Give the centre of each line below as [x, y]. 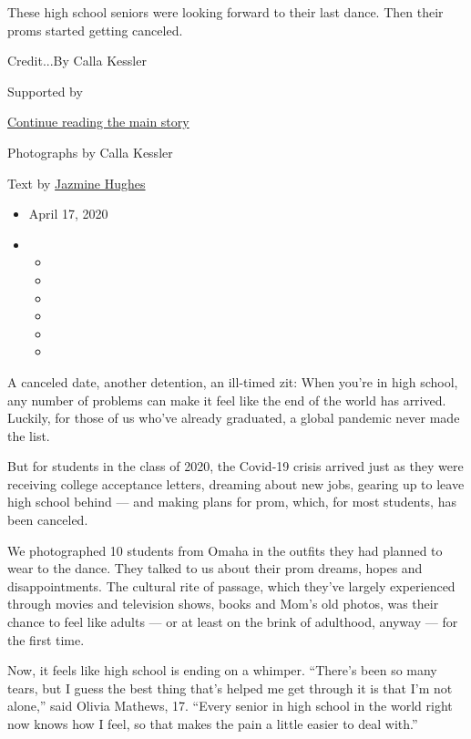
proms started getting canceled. [95, 30]
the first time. [46, 639]
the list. [29, 435]
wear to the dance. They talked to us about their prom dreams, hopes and [215, 568]
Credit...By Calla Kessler [77, 61]
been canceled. [48, 520]
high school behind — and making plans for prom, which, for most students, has [232, 502]
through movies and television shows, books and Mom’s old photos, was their [223, 604]
